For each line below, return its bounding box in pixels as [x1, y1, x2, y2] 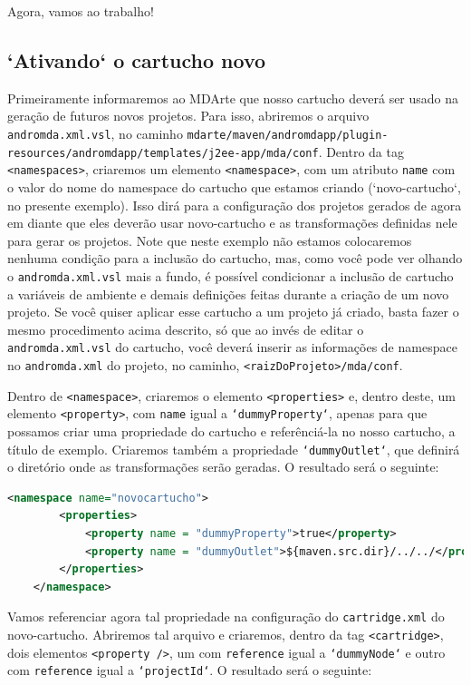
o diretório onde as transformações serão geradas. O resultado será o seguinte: [7, 457, 439, 476]
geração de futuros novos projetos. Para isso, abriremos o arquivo [7, 106, 370, 125]
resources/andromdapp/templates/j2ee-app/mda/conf [7, 146, 319, 160]
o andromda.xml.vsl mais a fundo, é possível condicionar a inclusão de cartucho [7, 266, 454, 285]
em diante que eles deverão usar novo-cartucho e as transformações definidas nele [7, 213, 457, 232]
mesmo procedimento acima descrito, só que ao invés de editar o [7, 319, 364, 338]
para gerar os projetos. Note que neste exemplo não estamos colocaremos [7, 230, 412, 250]
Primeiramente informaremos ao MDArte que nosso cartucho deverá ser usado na [7, 88, 459, 107]
